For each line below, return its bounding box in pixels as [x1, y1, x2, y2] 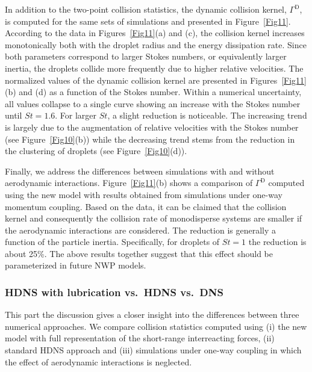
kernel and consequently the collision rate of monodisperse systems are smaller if [5, 212, 302, 225]
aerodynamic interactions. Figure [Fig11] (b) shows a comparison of [5, 176, 253, 189]
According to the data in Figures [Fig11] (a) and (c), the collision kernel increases [5, 26, 305, 39]
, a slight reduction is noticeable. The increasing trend [107, 109, 307, 122]
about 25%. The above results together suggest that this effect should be [5, 247, 273, 259]
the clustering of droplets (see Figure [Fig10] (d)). [5, 144, 187, 157]
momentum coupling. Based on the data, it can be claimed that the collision [5, 200, 287, 212]
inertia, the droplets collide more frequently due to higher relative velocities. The [5, 61, 304, 74]
